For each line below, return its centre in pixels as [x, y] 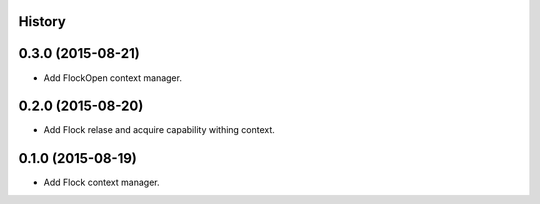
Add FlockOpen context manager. [112, 77]
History [42, 21]
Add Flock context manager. [101, 182]
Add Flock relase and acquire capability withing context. [159, 130]
